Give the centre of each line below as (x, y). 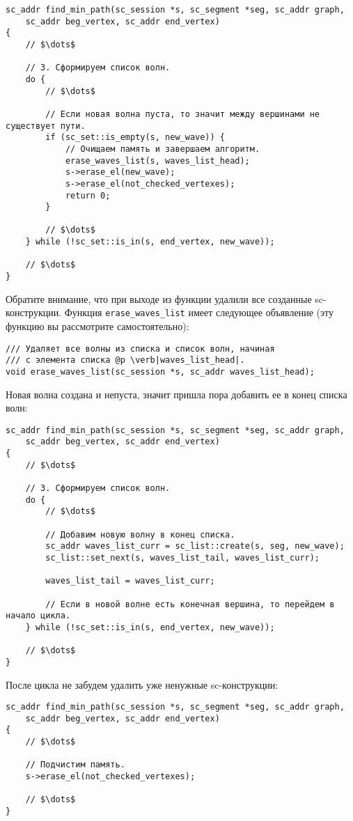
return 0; (88, 195)
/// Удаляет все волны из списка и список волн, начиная (140, 349)
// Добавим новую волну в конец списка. (140, 534)
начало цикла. (38, 616)
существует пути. (46, 126)
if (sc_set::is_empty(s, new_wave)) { (135, 138)
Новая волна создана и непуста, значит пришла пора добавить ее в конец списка (176, 394)
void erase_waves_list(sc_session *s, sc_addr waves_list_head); (160, 372)
